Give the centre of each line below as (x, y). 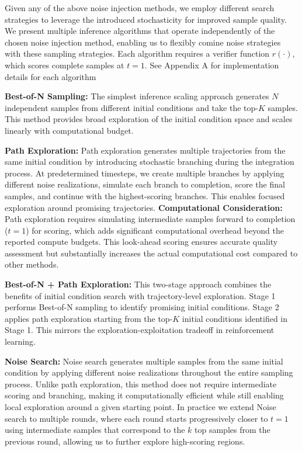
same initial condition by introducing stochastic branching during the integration (150, 162)
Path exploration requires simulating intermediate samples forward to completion (150, 219)
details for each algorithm (51, 76)
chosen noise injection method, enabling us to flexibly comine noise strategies (143, 42)
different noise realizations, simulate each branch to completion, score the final (145, 184)
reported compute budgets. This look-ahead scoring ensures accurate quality (141, 242)
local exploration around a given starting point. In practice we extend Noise (140, 407)
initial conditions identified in (235, 318)
